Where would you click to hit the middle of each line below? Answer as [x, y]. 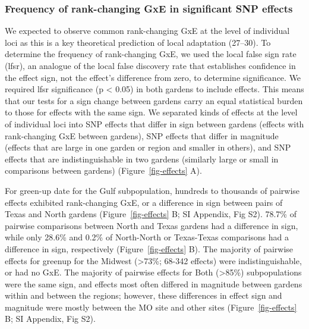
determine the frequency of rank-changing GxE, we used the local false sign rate [151, 54]
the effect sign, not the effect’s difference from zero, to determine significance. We [153, 77]
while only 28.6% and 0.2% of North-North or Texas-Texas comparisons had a [147, 237]
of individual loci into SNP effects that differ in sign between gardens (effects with [154, 123]
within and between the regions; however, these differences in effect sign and [144, 295]
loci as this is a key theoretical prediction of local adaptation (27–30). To [138, 42]
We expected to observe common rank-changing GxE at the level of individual [147, 31]
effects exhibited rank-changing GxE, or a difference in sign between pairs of [144, 202]
